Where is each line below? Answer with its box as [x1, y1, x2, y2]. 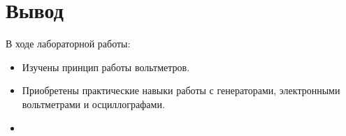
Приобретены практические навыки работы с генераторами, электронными [22, 83, 340, 98]
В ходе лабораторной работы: [6, 36, 131, 51]
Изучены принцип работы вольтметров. [22, 59, 190, 74]
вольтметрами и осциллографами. [22, 96, 165, 111]
